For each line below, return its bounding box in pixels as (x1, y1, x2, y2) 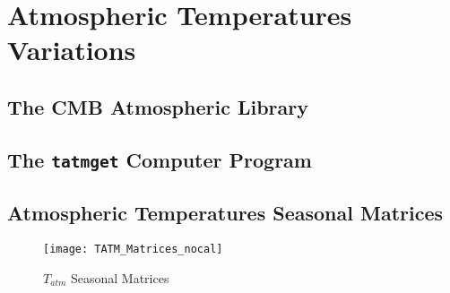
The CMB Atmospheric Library (7, 92, 308, 120)
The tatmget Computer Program (7, 145, 312, 173)
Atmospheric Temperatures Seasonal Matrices (7, 199, 444, 227)
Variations (7, 31, 136, 68)
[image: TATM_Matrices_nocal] (43, 242, 223, 255)
